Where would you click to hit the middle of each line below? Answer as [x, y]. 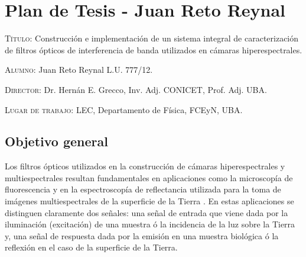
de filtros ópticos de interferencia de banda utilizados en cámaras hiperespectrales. [154, 49]
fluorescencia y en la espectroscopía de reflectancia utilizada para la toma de [143, 189]
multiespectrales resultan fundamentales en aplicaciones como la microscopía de [149, 177]
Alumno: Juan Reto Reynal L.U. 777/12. [79, 70]
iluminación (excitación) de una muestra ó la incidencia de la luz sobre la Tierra [150, 224]
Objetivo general [56, 141]
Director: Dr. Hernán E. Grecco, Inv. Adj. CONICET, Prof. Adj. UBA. [136, 89]
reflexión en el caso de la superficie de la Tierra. [91, 247]
